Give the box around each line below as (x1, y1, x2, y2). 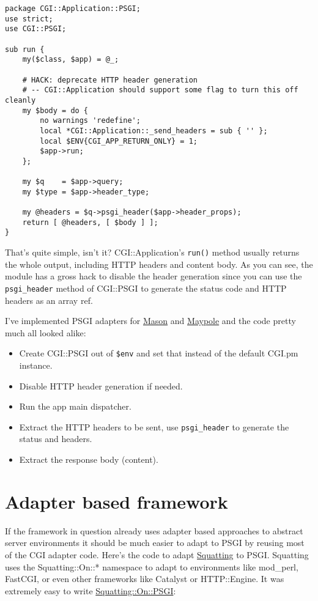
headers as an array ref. (5, 293, 93, 306)
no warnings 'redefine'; (40, 116, 141, 125)
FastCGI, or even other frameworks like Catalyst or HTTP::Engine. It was (5, 572, 284, 585)
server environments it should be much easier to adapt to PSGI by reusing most (5, 536, 305, 549)
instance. (19, 359, 53, 372)
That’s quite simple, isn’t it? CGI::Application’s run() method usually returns (5, 246, 300, 259)
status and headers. (19, 432, 92, 445)
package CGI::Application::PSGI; (5, 4, 141, 13)
